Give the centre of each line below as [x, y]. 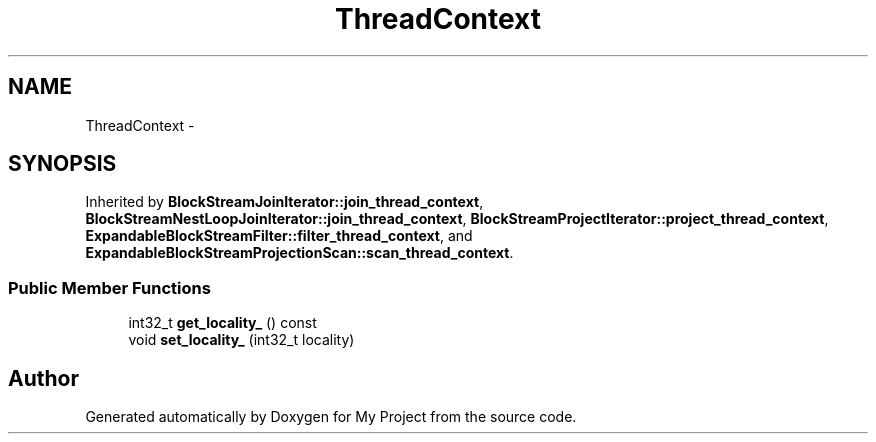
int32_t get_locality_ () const [222, 323]
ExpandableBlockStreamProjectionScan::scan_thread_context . [299, 253]
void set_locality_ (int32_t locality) [241, 340]
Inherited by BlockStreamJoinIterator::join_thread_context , [284, 202]
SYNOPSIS [62, 164]
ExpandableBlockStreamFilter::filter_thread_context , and [279, 236]
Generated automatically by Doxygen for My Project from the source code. [331, 417]
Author [43, 378]
